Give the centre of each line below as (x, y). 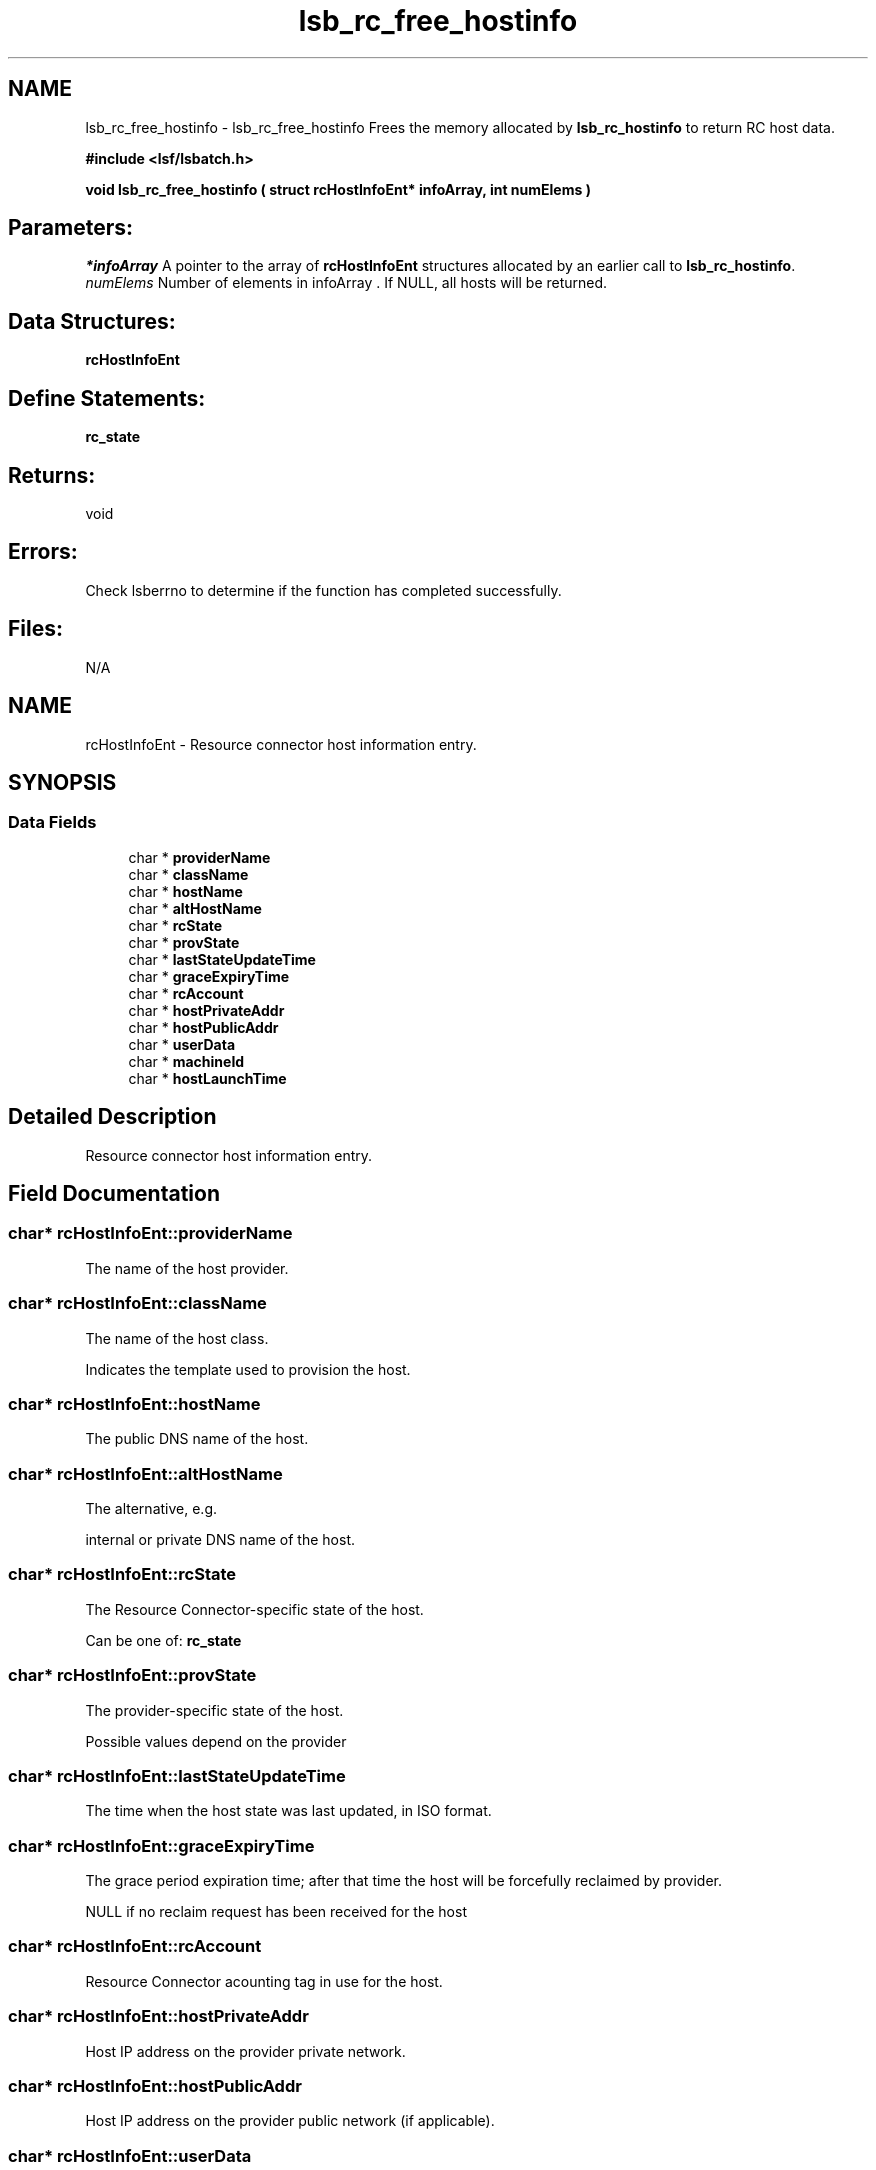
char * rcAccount (186, 993)
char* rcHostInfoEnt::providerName (150, 1233)
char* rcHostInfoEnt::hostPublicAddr (155, 2085)
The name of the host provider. (187, 1268)
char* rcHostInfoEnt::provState (132, 1675)
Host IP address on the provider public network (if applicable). (290, 2121)
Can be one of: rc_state (163, 1640)
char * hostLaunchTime (207, 1078)
